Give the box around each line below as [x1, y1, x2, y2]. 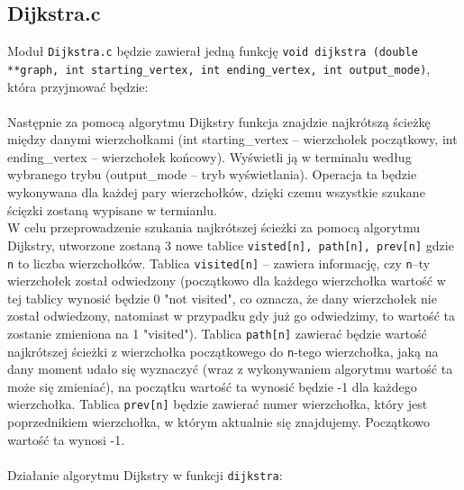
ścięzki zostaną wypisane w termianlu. [7, 200, 217, 219]
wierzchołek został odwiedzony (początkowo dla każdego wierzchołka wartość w [7, 271, 446, 290]
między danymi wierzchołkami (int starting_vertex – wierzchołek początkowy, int [7, 130, 458, 149]
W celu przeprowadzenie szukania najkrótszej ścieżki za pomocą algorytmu [7, 218, 421, 237]
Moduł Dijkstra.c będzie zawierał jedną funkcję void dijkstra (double [7, 41, 418, 60]
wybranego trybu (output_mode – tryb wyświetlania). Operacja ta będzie [7, 165, 417, 184]
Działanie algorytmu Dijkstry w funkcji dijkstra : [7, 465, 283, 484]
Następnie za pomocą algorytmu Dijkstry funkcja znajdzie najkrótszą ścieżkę [7, 112, 431, 131]
